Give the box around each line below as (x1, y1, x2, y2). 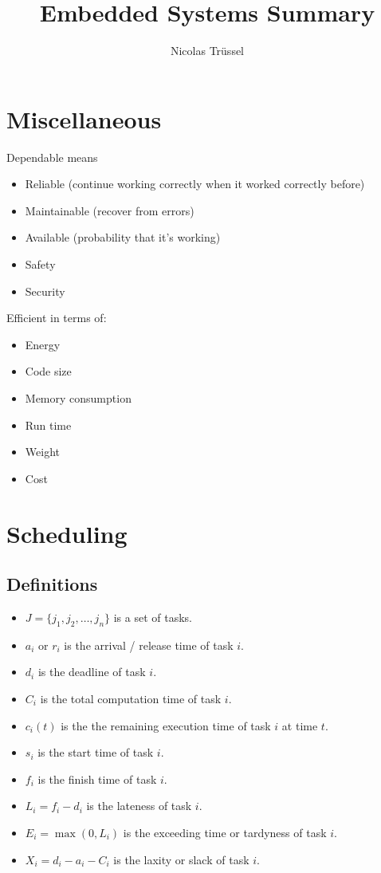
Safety (25, 256, 56, 273)
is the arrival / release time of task (64, 636, 234, 653)
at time (281, 717, 318, 733)
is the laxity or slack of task (113, 851, 249, 867)
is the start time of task (37, 744, 154, 761)
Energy (25, 336, 61, 352)
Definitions (6, 572, 98, 596)
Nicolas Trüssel (170, 42, 245, 59)
